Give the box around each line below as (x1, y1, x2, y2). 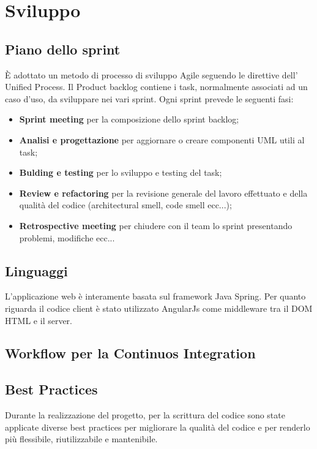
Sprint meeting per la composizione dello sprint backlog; (19, 113, 239, 126)
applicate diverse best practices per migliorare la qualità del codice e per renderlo (5, 420, 310, 433)
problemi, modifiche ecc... (19, 231, 115, 244)
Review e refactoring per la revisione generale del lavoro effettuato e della (19, 186, 308, 199)
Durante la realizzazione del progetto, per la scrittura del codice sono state (5, 409, 285, 421)
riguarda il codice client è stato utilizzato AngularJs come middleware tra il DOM (5, 301, 313, 314)
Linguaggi (5, 261, 68, 280)
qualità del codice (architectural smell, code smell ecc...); (19, 198, 232, 211)
